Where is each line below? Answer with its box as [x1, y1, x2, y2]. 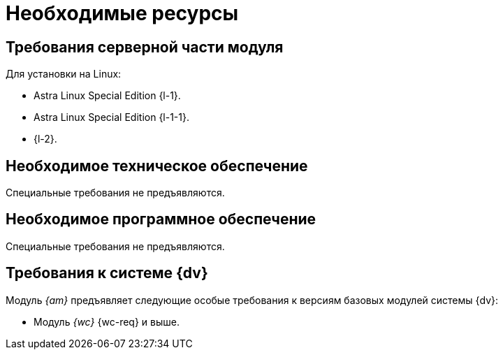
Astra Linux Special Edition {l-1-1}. [34, 111, 190, 124]
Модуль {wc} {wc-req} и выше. [34, 315, 180, 328]
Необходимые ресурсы [6, 1, 239, 25]
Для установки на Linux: [6, 68, 122, 80]
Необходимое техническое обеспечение [6, 157, 308, 175]
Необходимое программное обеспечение [6, 210, 316, 229]
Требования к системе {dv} [6, 264, 208, 282]
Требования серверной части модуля [6, 38, 284, 56]
